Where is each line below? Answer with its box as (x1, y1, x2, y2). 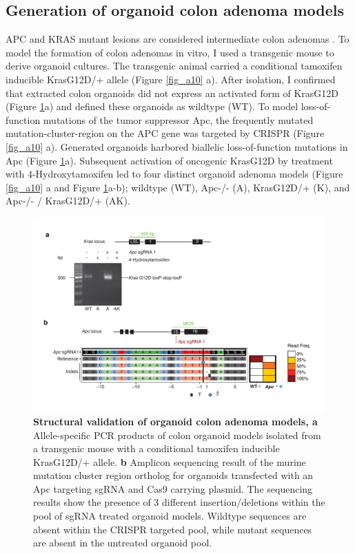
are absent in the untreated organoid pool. (33, 535, 212, 550)
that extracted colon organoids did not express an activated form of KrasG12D (6, 85, 339, 100)
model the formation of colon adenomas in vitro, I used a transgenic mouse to (6, 45, 334, 59)
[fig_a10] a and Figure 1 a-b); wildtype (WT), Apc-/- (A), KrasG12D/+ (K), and (6, 180, 350, 194)
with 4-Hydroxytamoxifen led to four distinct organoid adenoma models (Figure (6, 167, 343, 181)
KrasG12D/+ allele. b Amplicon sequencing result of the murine (33, 454, 306, 469)
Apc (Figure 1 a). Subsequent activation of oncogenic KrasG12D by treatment (6, 153, 333, 167)
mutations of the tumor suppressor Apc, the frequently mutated (43, 112, 314, 127)
